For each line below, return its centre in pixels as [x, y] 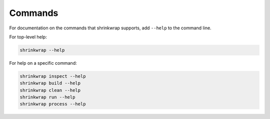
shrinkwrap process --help [53, 104]
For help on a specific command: [43, 63]
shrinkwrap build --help [50, 83]
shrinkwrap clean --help [50, 90]
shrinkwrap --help [42, 50]
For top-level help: [28, 37]
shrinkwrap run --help [47, 97]
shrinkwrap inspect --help [53, 76]
